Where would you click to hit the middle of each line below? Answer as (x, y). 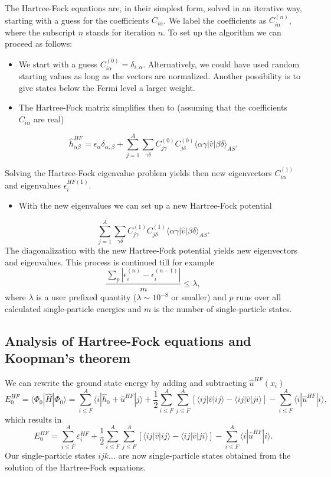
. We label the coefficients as (215, 20)
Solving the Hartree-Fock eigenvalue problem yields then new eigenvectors (138, 172)
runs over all (259, 297)
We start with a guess (58, 64)
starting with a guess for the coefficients (77, 20)
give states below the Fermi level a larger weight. (107, 87)
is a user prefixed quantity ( (86, 297)
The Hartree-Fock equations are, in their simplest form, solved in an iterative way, (153, 8)
